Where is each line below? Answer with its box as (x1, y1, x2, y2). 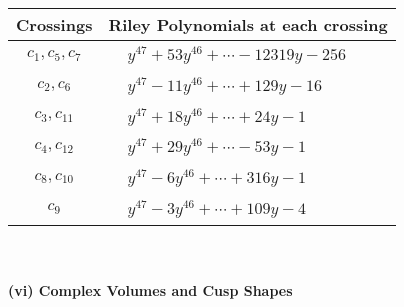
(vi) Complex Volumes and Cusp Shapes (8, 280, 293, 301)
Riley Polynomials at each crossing (108, 13, 388, 36)
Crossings (16, 13, 93, 36)
